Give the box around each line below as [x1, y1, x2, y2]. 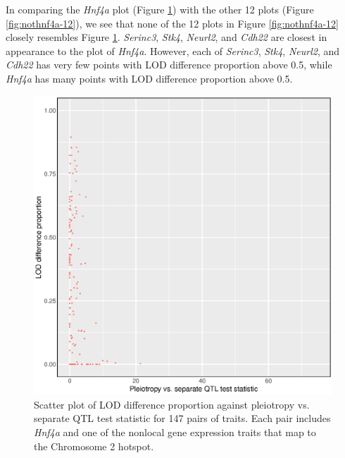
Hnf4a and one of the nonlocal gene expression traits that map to [34, 424, 316, 439]
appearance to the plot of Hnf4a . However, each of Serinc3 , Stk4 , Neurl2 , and [6, 43, 340, 58]
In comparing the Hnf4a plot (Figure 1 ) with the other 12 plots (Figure [6, 2, 314, 16]
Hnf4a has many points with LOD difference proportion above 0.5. [6, 71, 293, 85]
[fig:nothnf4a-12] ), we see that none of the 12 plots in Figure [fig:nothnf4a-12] [6, 16, 339, 30]
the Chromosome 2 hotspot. [34, 438, 154, 453]
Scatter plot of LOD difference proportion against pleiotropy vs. [34, 397, 310, 411]
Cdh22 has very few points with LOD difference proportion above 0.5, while [6, 57, 332, 72]
